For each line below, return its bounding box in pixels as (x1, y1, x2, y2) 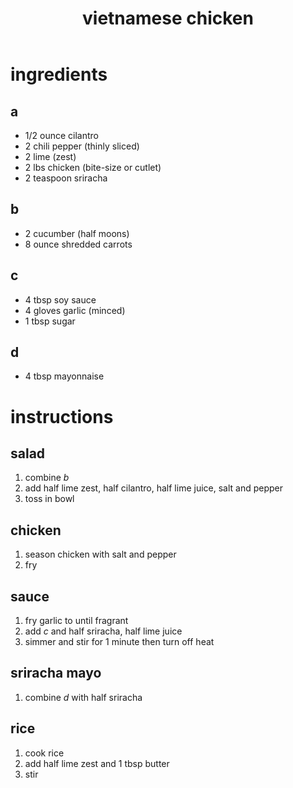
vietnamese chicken (82, 7, 254, 30)
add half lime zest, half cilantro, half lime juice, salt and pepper (24, 482, 284, 494)
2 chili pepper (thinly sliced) (24, 140, 140, 152)
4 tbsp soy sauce (24, 293, 97, 306)
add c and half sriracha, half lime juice (24, 625, 183, 637)
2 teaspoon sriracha (24, 172, 108, 184)
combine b (24, 472, 70, 484)
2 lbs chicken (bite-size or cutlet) (24, 162, 162, 173)
